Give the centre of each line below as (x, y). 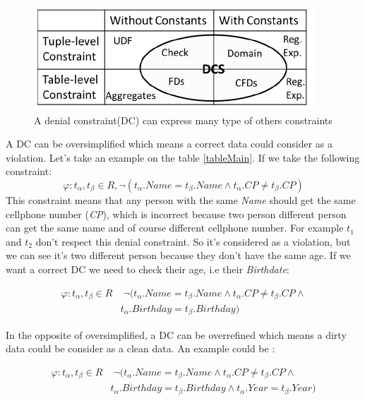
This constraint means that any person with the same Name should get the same (181, 199)
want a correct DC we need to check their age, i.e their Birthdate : (148, 269)
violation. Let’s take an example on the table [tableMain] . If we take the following (183, 157)
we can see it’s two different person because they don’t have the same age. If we (178, 255)
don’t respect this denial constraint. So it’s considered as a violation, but (193, 241)
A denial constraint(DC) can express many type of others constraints (183, 120)
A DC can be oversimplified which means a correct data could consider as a (169, 144)
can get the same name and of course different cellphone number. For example (175, 228)
